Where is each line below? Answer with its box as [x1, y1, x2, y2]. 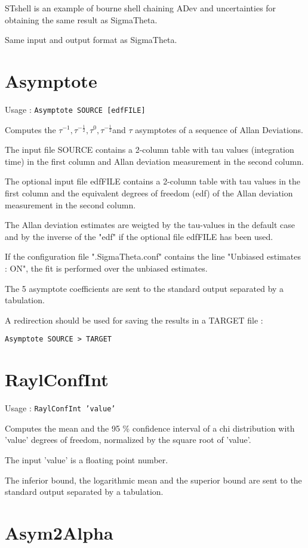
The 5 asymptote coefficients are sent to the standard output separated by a [5, 282, 284, 294]
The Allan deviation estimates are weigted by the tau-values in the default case [5, 218, 295, 231]
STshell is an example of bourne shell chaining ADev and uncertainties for [5, 2, 276, 14]
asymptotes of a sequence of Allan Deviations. [135, 123, 303, 136]
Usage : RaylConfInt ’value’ [5, 402, 116, 414]
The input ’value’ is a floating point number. [5, 453, 168, 466]
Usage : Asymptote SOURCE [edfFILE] [5, 103, 146, 115]
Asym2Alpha [5, 520, 113, 544]
